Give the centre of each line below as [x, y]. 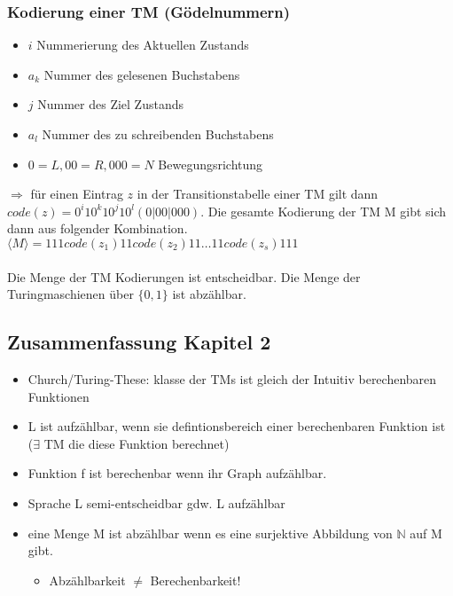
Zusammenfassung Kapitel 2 [139, 342]
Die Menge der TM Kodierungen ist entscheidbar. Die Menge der [184, 276]
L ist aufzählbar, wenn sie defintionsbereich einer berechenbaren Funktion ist [237, 426]
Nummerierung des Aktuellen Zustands [143, 45]
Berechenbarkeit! [195, 580]
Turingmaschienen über [70, 294]
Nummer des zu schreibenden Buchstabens [158, 134]
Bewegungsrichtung [211, 164]
